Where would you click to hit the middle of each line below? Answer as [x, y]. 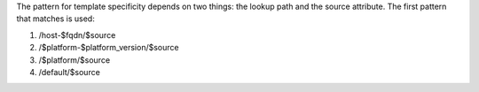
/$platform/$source [75, 60]
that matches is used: [55, 19]
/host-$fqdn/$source [77, 34]
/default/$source [70, 72]
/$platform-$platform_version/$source [109, 48]
